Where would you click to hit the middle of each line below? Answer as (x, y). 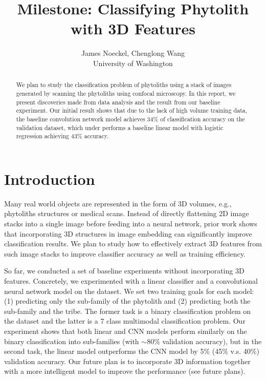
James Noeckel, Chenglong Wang (133, 53)
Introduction (50, 178)
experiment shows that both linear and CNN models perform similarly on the (126, 331)
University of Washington (133, 63)
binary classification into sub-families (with (72, 341)
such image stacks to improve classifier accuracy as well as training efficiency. (125, 253)
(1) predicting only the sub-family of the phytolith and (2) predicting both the (127, 301)
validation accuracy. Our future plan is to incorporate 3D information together (127, 361)
